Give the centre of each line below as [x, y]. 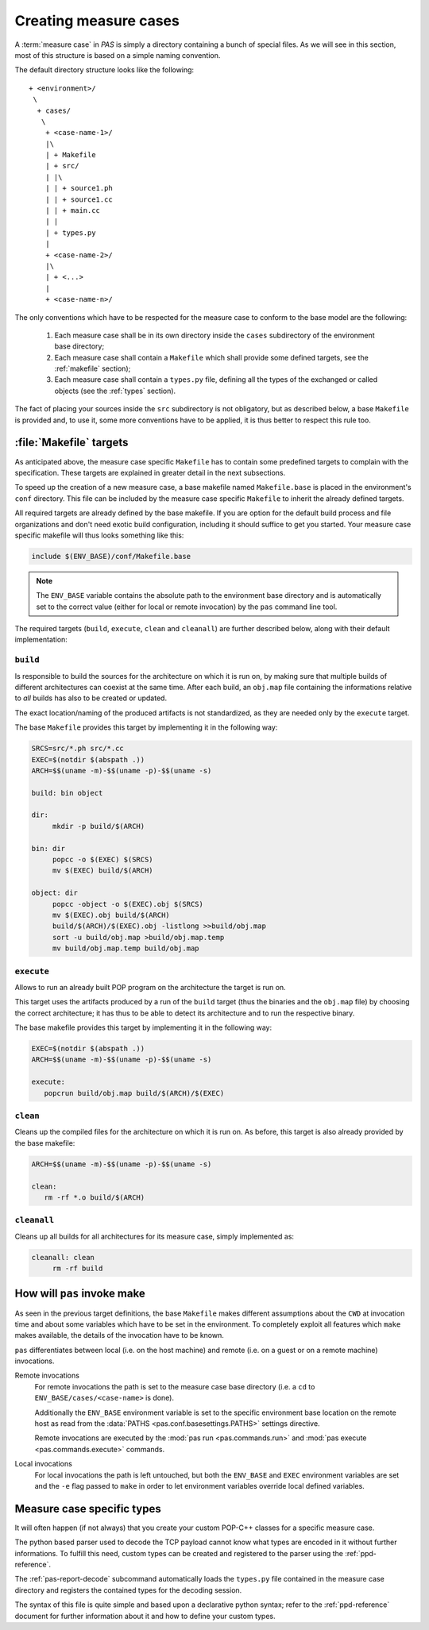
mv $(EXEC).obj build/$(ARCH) [111, 915]
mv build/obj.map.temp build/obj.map [126, 948]
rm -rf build [77, 1268]
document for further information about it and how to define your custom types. [145, 1616]
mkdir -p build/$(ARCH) [99, 826]
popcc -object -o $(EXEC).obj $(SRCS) [128, 904]
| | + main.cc [73, 211]
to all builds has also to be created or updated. [91, 698]
